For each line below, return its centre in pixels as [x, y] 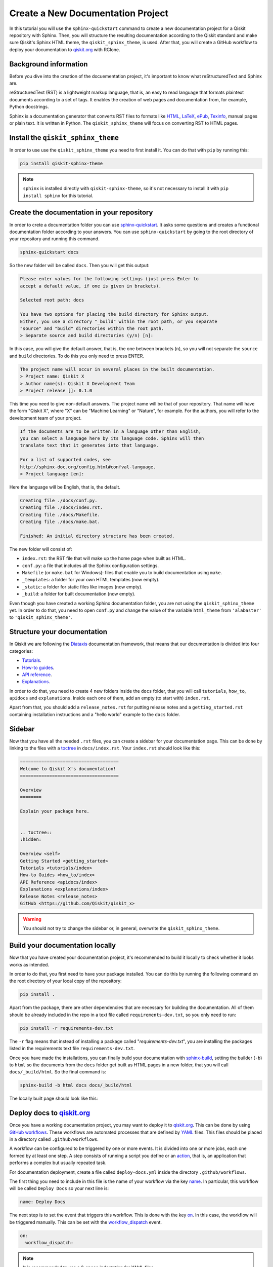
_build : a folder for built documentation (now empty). [79, 594]
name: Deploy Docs [43, 1202]
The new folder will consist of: [41, 549]
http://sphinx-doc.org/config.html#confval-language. [88, 467]
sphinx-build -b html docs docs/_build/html [76, 1085]
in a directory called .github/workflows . [54, 1139]
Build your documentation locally [63, 945]
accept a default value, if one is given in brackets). [91, 286]
